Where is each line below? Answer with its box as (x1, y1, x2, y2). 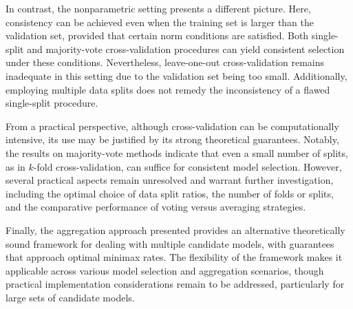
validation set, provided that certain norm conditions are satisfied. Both (6, 28, 309, 43)
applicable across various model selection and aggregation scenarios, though (6, 263, 324, 277)
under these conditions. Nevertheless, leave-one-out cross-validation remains (6, 55, 325, 70)
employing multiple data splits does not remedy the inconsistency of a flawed (6, 82, 330, 96)
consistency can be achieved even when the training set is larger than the (6, 14, 314, 29)
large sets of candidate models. (6, 290, 135, 304)
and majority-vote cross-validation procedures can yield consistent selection (27, 41, 345, 56)
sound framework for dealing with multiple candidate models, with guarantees (6, 236, 334, 251)
